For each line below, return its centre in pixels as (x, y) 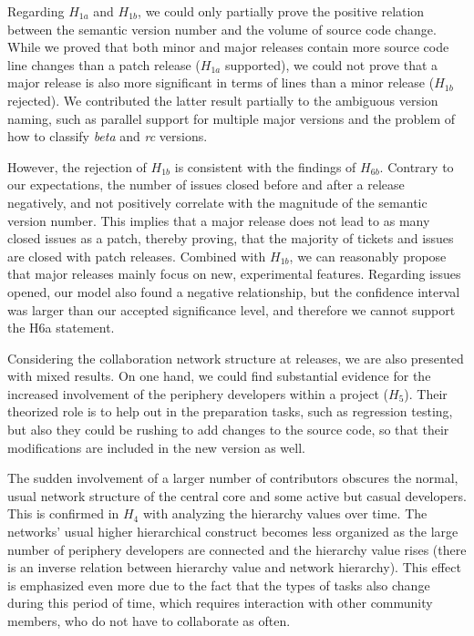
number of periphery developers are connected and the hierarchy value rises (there (237, 549)
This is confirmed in (63, 513)
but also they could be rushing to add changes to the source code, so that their (228, 430)
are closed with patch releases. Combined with (137, 256)
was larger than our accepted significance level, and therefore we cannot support (232, 309)
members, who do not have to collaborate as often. (149, 621)
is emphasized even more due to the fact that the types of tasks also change (219, 585)
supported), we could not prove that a (331, 64)
